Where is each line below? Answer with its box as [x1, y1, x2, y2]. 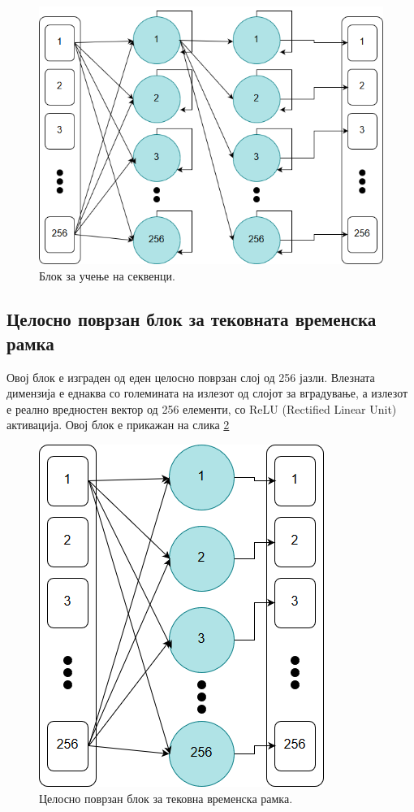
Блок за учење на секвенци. [39, 267, 175, 284]
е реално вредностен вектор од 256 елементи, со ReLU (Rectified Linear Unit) [6, 400, 397, 417]
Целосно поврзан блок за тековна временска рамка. [39, 789, 293, 806]
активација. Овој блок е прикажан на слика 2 [6, 416, 230, 433]
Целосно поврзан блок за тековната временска [6, 306, 377, 332]
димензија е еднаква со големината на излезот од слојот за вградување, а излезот [6, 384, 408, 402]
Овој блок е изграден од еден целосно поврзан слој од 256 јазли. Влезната [6, 368, 375, 385]
